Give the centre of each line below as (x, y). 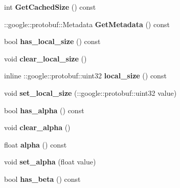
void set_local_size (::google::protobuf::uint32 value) (91, 92)
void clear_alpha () (37, 127)
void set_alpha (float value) (50, 162)
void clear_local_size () (46, 58)
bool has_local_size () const (52, 41)
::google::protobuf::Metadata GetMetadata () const (87, 24)
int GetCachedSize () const (50, 7)
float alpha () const (36, 144)
